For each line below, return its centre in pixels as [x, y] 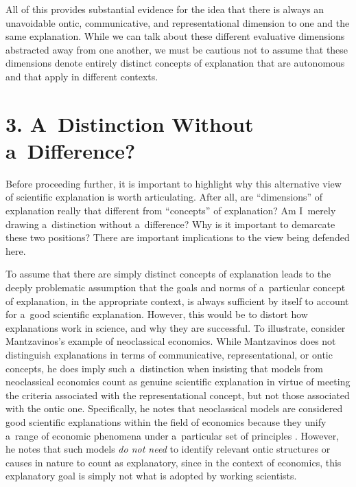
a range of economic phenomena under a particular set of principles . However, [173, 435]
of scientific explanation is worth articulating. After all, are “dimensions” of [164, 197]
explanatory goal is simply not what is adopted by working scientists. [151, 476]
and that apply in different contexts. [82, 76]
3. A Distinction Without [130, 123]
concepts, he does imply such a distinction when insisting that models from [164, 368]
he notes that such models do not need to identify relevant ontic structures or [168, 449]
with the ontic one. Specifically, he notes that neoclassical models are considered [174, 408]
